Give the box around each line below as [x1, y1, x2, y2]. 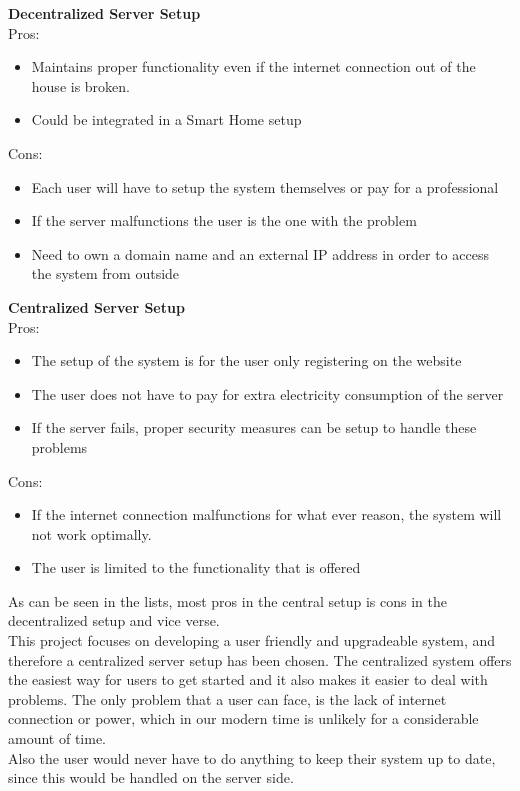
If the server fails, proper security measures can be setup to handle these [31, 417, 477, 438]
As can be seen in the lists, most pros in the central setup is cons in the [8, 590, 447, 611]
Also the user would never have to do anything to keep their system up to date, [8, 747, 496, 768]
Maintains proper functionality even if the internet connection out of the [31, 56, 476, 77]
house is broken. [31, 75, 130, 96]
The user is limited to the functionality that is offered [31, 557, 361, 578]
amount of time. [8, 728, 106, 749]
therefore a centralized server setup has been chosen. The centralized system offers [8, 649, 512, 670]
